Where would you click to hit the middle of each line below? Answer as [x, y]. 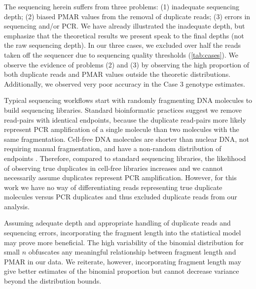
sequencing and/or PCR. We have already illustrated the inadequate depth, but [125, 26]
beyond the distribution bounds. [53, 281]
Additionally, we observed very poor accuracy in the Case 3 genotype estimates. [125, 83]
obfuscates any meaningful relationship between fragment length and [132, 252]
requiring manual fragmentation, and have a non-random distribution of [113, 148]
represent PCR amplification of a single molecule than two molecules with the [122, 129]
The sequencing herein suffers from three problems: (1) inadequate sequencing [122, 6]
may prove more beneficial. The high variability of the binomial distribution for [124, 242]
